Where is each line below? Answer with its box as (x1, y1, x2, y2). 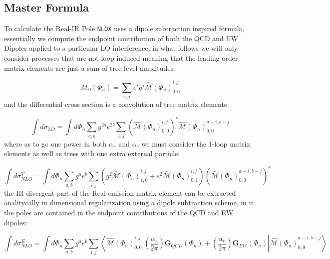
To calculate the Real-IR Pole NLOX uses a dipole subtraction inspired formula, (4, 23, 244, 34)
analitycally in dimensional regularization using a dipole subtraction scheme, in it (4, 197, 254, 208)
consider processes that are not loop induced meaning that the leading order (4, 53, 238, 63)
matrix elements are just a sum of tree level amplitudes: (4, 62, 175, 73)
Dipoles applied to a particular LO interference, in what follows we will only (4, 43, 238, 53)
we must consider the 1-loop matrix (141, 138, 250, 149)
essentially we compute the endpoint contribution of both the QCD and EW (4, 33, 238, 43)
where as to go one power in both (4, 138, 107, 149)
